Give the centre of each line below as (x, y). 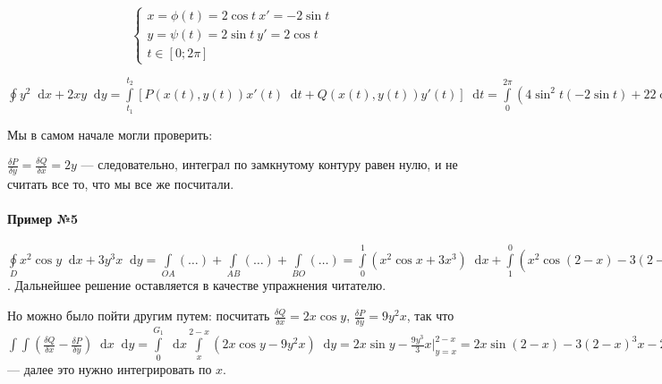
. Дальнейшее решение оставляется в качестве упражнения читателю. (197, 285)
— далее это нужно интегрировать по (110, 369)
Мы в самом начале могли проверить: (110, 134)
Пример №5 (43, 219)
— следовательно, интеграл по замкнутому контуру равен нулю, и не (269, 164)
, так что (430, 316)
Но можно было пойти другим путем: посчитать (139, 316)
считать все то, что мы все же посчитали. (121, 183)
